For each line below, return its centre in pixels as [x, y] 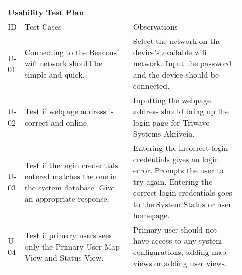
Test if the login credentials [71, 165]
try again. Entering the [173, 181]
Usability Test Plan [46, 12]
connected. [151, 86]
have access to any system [178, 241]
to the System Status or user [182, 204]
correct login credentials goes [183, 193]
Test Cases [43, 27]
